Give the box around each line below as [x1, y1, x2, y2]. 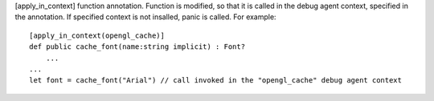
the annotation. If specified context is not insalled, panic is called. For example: [14, 12, 276, 22]
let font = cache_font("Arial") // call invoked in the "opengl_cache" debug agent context [29, 76, 402, 85]
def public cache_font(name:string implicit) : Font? [29, 42, 245, 51]
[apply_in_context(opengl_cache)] [29, 30, 165, 40]
